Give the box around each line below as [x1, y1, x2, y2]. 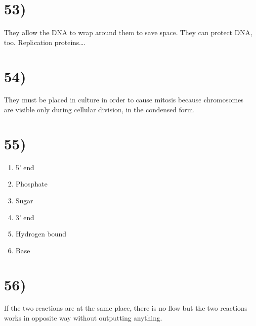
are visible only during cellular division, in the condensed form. [4, 104, 195, 115]
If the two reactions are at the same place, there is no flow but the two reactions [4, 303, 248, 313]
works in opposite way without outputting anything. [4, 313, 162, 323]
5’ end [15, 162, 35, 172]
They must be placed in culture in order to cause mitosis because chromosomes [4, 94, 244, 105]
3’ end [15, 212, 35, 222]
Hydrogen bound [15, 229, 67, 239]
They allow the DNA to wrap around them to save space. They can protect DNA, [4, 27, 253, 38]
